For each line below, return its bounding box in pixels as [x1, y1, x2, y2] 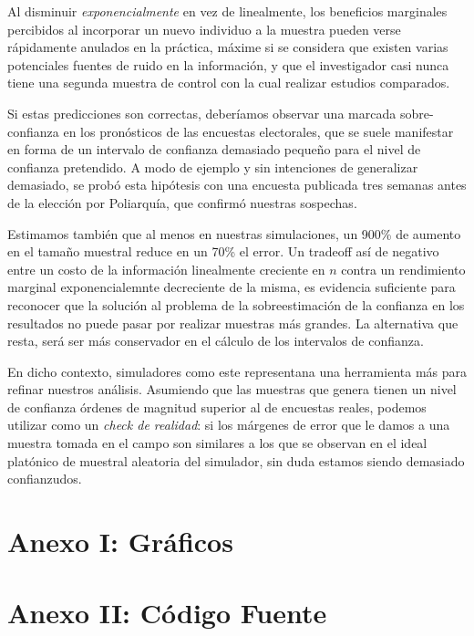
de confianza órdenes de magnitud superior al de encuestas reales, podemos [7, 397, 427, 416]
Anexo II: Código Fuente [7, 594, 327, 631]
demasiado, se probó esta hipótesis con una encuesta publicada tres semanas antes [7, 175, 467, 194]
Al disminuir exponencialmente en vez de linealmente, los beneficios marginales [7, 2, 448, 20]
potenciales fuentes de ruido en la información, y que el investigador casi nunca [7, 55, 449, 74]
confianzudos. [7, 469, 82, 488]
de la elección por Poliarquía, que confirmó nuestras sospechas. [7, 193, 357, 212]
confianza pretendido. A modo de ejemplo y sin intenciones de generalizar [7, 157, 418, 176]
